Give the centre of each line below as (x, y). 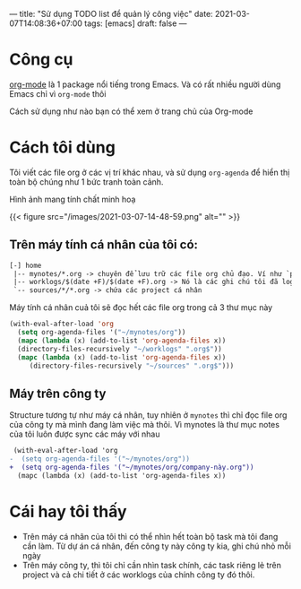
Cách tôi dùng (63, 147)
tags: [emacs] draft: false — (136, 23)
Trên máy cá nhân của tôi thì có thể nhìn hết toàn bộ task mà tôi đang (150, 536)
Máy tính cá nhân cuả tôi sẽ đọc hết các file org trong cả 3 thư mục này (141, 307)
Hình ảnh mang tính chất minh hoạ (73, 199)
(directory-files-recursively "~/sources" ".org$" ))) (132, 366)
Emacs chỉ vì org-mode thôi (58, 93)
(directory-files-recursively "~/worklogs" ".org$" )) (120, 349)
